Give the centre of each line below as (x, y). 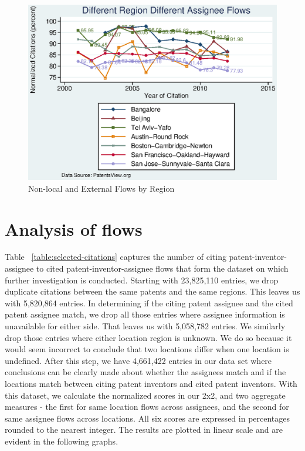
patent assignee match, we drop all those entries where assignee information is (145, 314)
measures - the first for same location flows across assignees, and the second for (147, 407)
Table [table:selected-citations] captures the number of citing (116, 257)
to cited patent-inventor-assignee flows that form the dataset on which (162, 268)
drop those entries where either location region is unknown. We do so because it (148, 337)
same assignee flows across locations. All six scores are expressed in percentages (148, 418)
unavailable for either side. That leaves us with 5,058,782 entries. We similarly (145, 326)
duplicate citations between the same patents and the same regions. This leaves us (152, 291)
